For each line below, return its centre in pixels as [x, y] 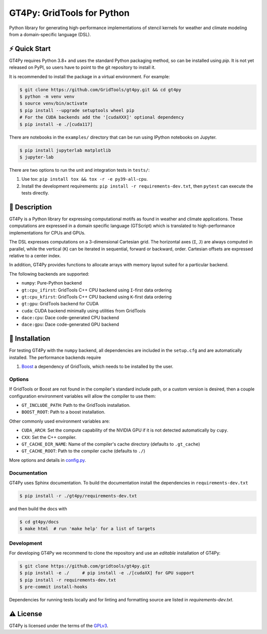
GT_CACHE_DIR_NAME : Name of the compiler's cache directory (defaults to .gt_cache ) [111, 444]
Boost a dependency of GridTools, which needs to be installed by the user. [97, 367]
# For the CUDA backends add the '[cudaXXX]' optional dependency [102, 117]
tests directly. [35, 193]
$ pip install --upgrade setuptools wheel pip [77, 110]
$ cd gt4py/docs [39, 522]
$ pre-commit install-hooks [53, 587]
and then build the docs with [38, 509]
